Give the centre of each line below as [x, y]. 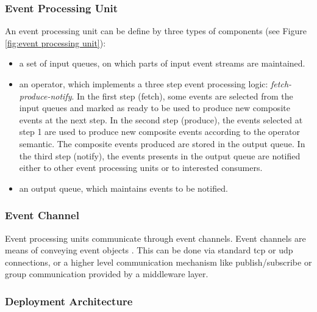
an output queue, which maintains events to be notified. [123, 188]
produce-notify [45, 96]
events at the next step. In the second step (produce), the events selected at [161, 119]
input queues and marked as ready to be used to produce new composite [155, 108]
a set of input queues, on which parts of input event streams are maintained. [162, 63]
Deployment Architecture [69, 301]
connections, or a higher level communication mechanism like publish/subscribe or [158, 262]
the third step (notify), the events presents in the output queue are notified [160, 155]
